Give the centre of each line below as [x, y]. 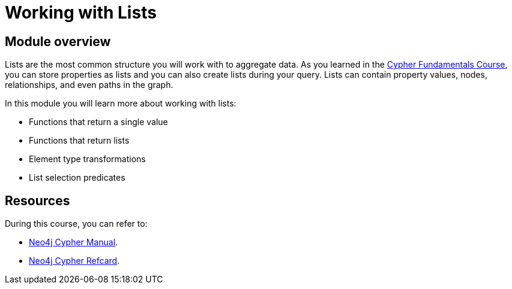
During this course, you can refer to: [76, 224]
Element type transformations [87, 159]
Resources [38, 200]
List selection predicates [77, 178]
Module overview [58, 41]
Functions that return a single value [98, 122]
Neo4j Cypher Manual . [74, 242]
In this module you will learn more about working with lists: [121, 104]
